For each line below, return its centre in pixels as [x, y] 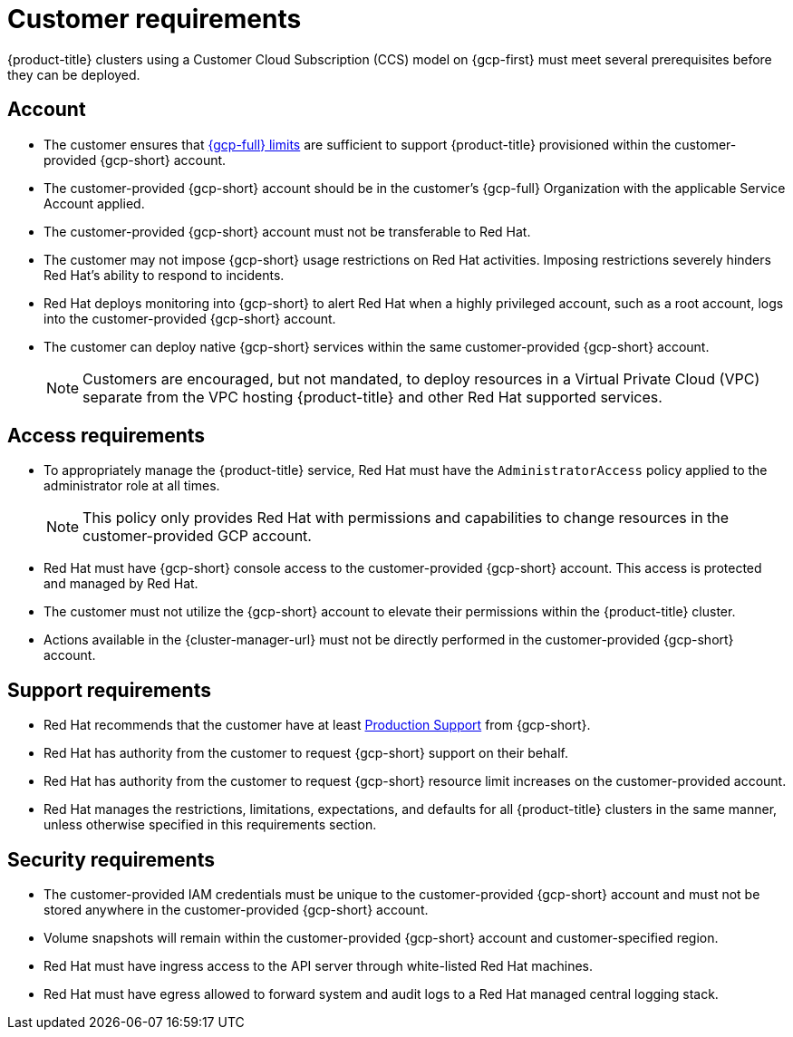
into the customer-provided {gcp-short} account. [190, 318]
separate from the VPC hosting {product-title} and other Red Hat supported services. [372, 397]
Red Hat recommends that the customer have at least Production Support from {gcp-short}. [317, 725]
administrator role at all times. [132, 486]
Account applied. [94, 203]
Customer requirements [155, 19]
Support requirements [109, 690]
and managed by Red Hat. [121, 584]
